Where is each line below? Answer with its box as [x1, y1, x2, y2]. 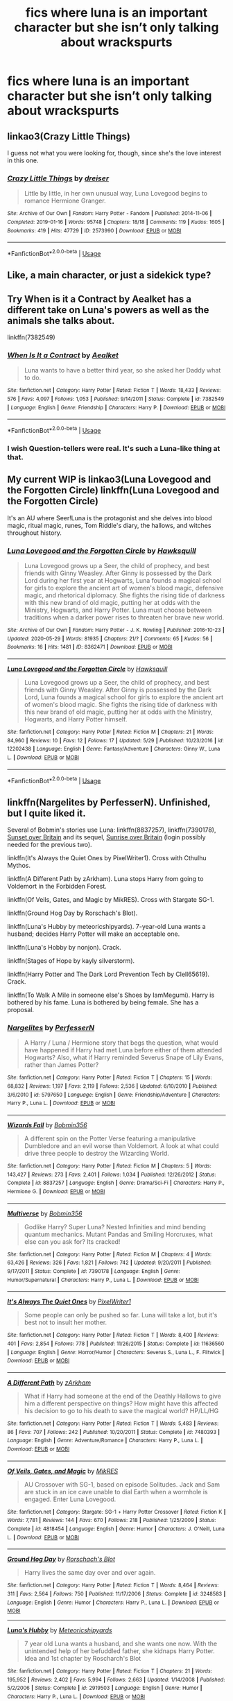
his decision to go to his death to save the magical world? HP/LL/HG [24, 1406, 219, 1414]
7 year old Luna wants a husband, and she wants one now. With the [24, 1639, 218, 1648]
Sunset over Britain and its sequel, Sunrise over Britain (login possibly [7, 833, 206, 841]
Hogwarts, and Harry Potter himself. [24, 715, 128, 724]
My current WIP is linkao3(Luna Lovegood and [7, 474, 212, 486]
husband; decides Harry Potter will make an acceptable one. [7, 930, 180, 938]
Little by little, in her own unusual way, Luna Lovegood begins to [24, 189, 208, 198]
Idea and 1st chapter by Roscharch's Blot [24, 1655, 141, 1663]
